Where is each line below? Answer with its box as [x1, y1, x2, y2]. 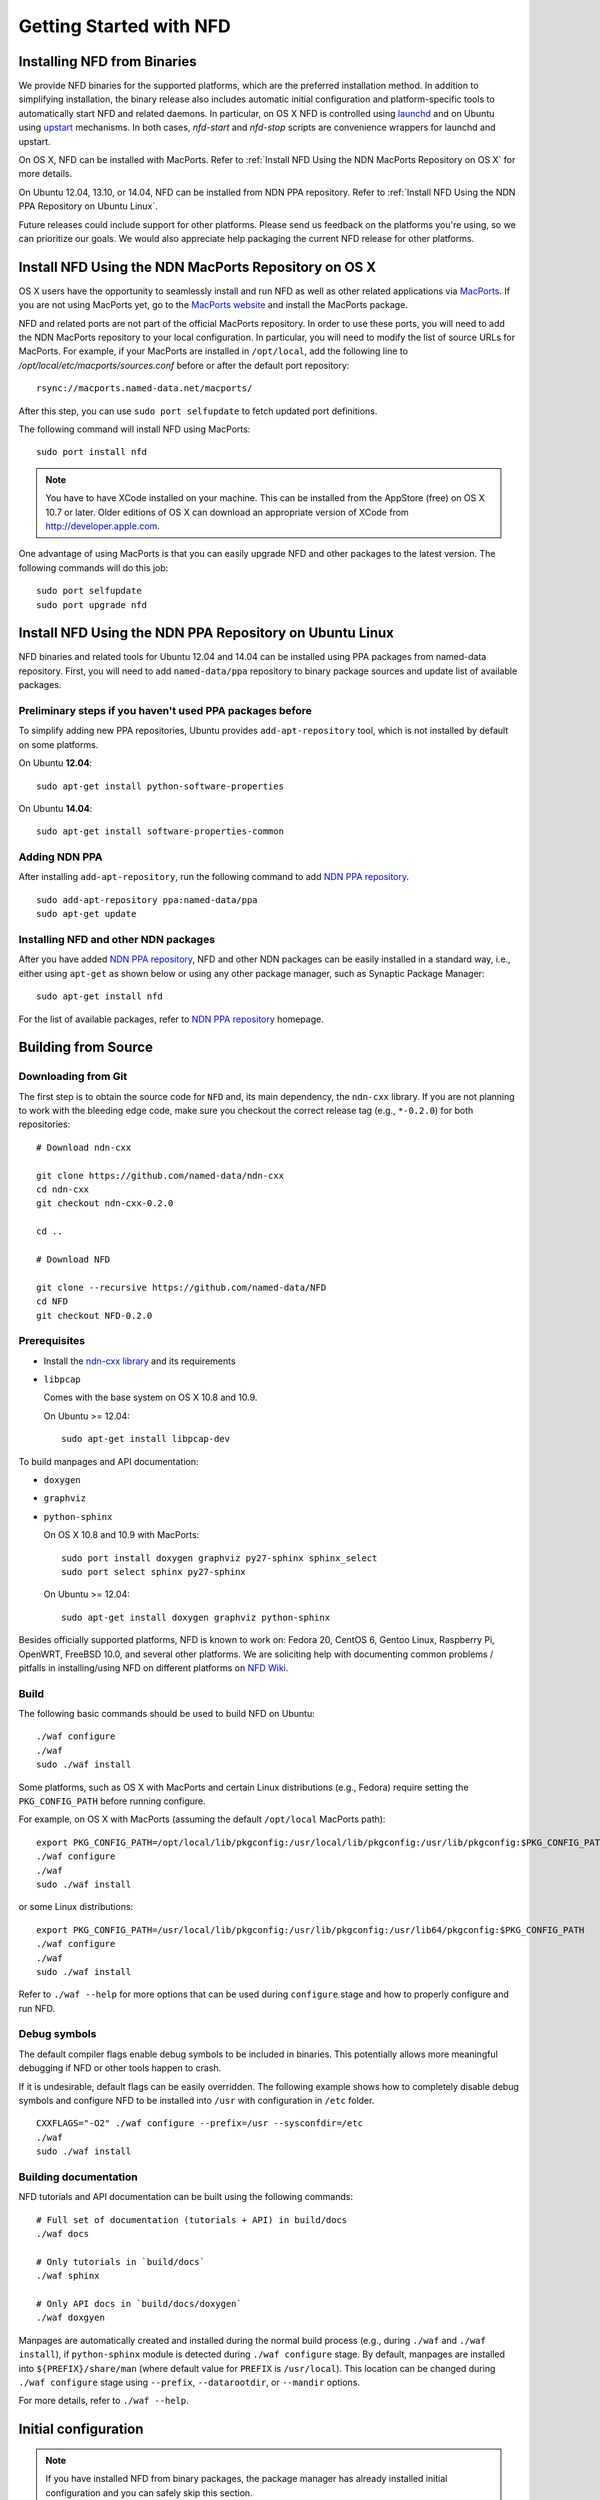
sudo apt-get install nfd [36, 991, 164, 1002]
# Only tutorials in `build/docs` [36, 2256, 205, 2267]
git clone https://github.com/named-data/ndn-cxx [36, 1170, 285, 1181]
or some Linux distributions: [18, 1901, 134, 1913]
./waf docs [36, 2228, 90, 2240]
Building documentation [18, 2170, 139, 2184]
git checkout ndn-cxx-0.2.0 [36, 1198, 174, 1209]
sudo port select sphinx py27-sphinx [61, 1566, 247, 1577]
